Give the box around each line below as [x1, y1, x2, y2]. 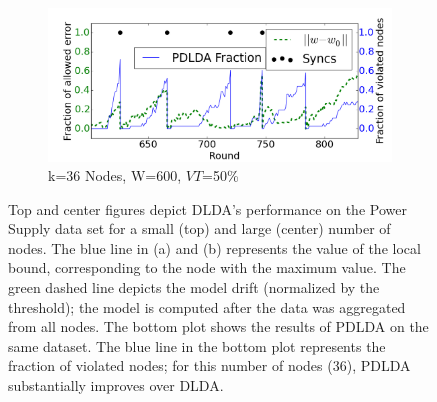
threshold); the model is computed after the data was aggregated [8, 296, 406, 317]
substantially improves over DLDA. [8, 375, 224, 396]
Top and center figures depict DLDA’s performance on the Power [8, 198, 407, 219]
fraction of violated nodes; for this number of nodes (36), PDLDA [8, 355, 411, 376]
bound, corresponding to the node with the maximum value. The [8, 257, 406, 278]
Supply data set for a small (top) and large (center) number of [8, 218, 391, 239]
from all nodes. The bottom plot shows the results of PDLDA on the [8, 316, 429, 337]
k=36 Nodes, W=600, [48, 165, 182, 186]
